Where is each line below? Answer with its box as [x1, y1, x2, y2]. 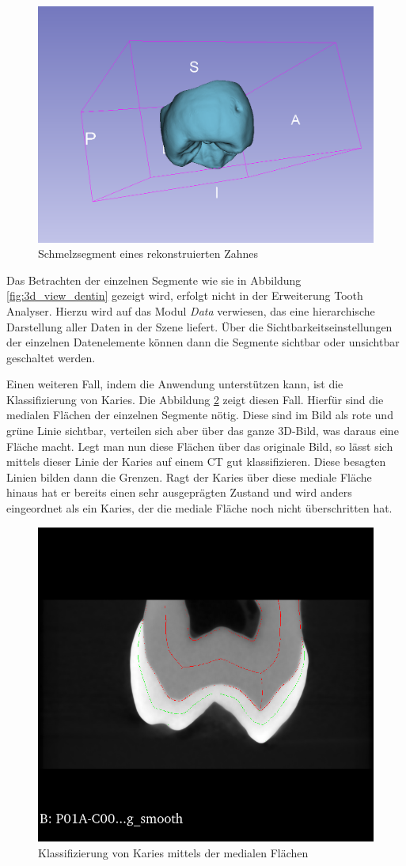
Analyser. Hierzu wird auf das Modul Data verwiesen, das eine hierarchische [6, 302, 375, 319]
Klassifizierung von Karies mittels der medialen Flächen [38, 844, 309, 860]
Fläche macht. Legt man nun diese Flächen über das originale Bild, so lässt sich [6, 437, 393, 454]
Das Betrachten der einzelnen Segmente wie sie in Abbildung [6, 271, 302, 288]
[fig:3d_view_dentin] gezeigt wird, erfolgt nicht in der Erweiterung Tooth [6, 287, 363, 304]
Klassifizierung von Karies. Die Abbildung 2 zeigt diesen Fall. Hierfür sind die [6, 391, 384, 407]
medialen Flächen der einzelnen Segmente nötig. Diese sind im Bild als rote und [6, 407, 393, 423]
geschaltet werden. [6, 349, 96, 365]
